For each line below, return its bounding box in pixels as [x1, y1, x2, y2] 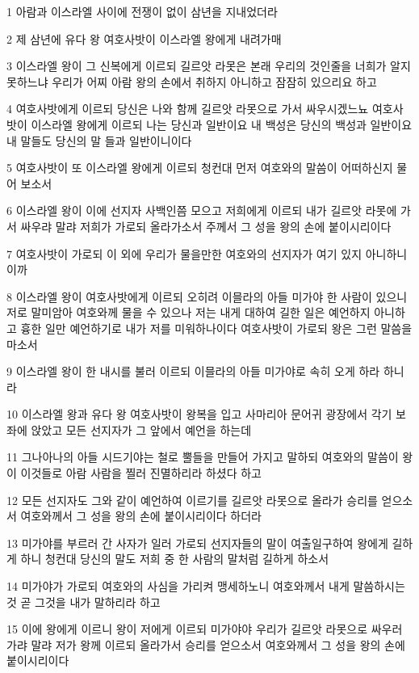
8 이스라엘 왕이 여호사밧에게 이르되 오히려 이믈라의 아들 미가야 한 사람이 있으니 [6, 288, 408, 305]
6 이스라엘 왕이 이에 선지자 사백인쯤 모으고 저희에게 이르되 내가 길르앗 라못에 [6, 202, 397, 219]
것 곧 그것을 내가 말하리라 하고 [6, 593, 161, 610]
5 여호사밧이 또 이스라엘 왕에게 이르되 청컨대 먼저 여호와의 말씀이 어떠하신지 [6, 159, 393, 176]
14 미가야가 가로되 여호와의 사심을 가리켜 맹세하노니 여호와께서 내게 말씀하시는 [6, 578, 405, 595]
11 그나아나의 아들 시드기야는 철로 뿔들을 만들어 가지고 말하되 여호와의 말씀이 [6, 448, 399, 465]
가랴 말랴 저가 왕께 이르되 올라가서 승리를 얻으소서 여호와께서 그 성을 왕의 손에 [6, 636, 405, 653]
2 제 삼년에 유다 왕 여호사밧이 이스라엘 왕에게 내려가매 [6, 30, 282, 47]
